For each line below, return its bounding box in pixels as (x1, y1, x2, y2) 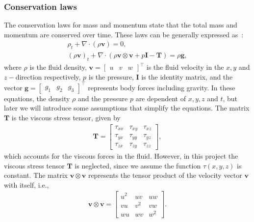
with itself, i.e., (4, 179, 49, 190)
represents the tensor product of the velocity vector (88, 170, 242, 180)
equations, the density (4, 93, 70, 103)
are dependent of (135, 93, 186, 103)
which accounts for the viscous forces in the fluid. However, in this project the (4, 151, 238, 161)
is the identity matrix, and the (141, 71, 233, 82)
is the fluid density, (29, 62, 87, 72)
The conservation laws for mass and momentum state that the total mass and (4, 20, 237, 30)
